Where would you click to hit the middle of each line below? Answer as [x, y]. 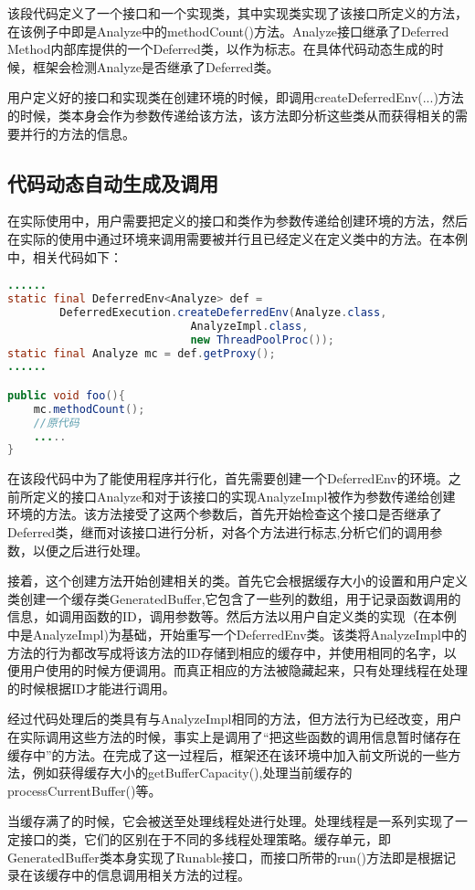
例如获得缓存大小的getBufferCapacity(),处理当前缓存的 [192, 773]
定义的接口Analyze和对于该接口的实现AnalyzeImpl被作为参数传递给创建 [244, 496]
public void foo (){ [66, 395]
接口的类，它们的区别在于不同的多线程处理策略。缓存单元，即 [205, 838]
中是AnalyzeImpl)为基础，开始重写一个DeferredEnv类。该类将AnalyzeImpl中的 [237, 635]
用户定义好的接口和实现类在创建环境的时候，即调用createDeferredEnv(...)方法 [236, 97]
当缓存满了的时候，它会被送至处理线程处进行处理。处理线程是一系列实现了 [231, 821]
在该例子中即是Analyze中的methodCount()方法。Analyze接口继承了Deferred [228, 31]
